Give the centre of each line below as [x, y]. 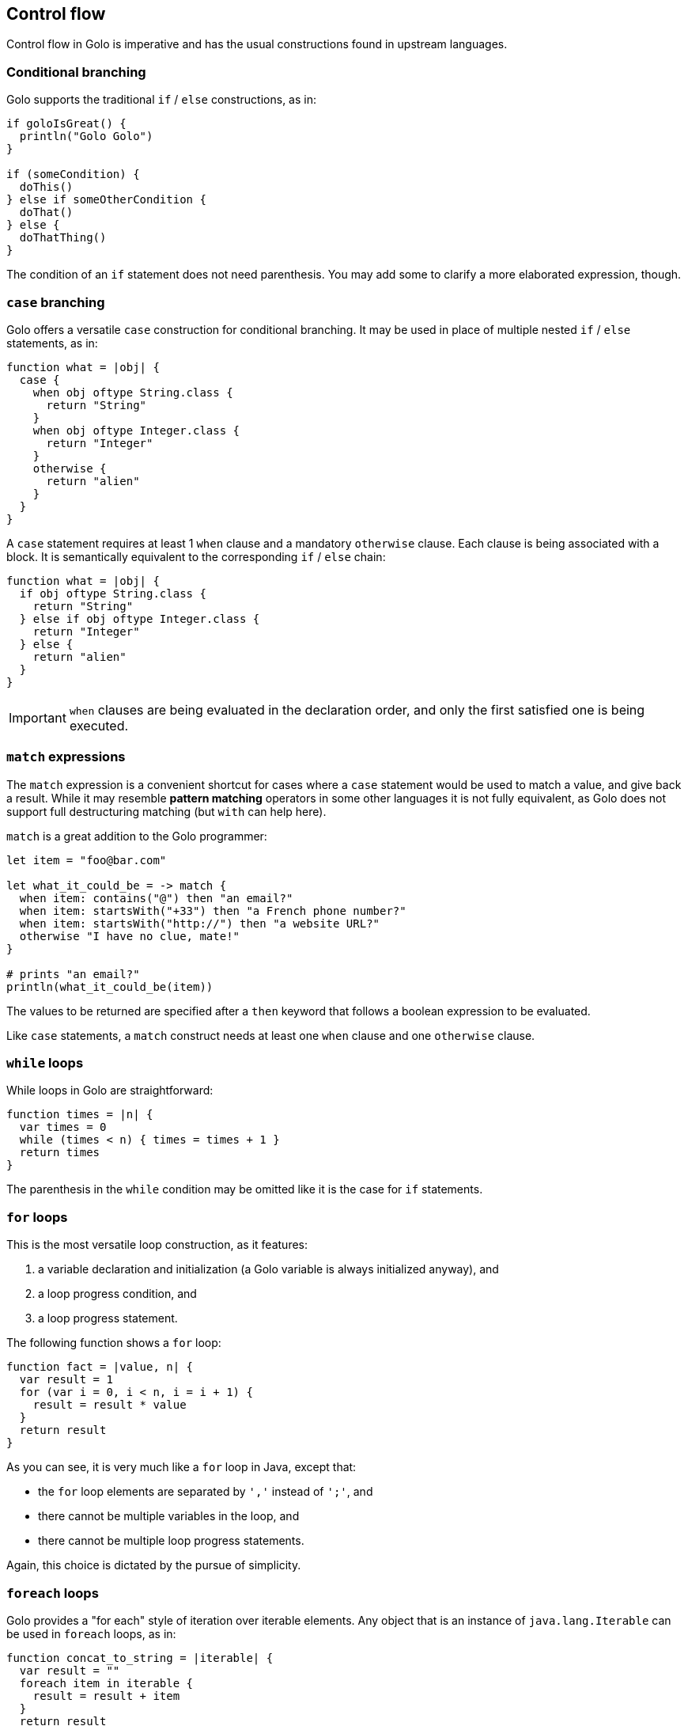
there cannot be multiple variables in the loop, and [169, 1516]
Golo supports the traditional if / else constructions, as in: [161, 100]
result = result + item [106, 1696]
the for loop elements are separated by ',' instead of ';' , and [206, 1492]
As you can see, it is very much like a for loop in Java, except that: [181, 1467]
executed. [99, 725]
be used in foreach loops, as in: [91, 1633]
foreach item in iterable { [106, 1683]
